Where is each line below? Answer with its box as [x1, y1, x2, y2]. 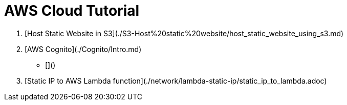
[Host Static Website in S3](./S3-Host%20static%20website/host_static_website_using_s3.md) [25, 29, 344, 38]
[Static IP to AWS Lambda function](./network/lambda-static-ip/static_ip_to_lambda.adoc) [25, 76, 327, 85]
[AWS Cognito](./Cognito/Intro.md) [25, 44, 142, 54]
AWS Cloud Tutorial [4, 2, 140, 19]
